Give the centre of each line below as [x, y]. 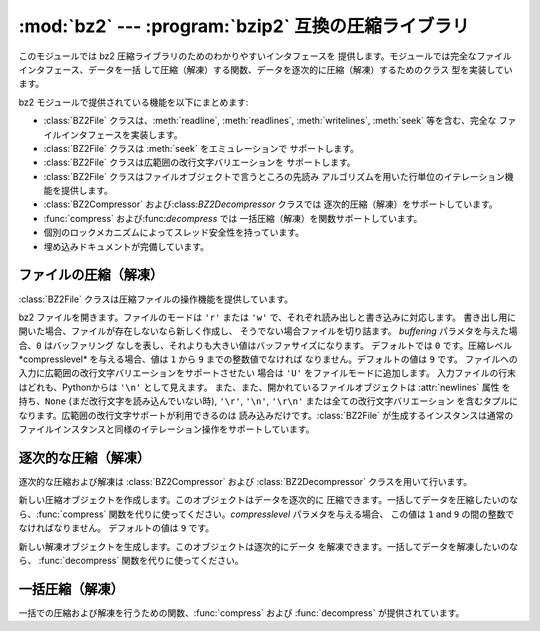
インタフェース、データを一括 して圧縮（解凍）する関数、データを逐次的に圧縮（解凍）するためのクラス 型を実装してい [266, 69]
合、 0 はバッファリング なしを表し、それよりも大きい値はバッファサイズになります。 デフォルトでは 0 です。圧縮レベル [265, 345]
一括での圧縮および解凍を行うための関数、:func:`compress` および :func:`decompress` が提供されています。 [241, 612]
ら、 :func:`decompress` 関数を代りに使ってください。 [131, 560]
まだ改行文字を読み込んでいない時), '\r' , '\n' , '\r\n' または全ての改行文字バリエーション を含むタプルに [295, 401]
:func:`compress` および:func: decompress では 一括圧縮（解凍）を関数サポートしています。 [233, 218]
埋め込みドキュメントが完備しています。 [126, 246]
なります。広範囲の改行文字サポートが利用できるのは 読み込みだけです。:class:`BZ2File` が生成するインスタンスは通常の [266, 415]
